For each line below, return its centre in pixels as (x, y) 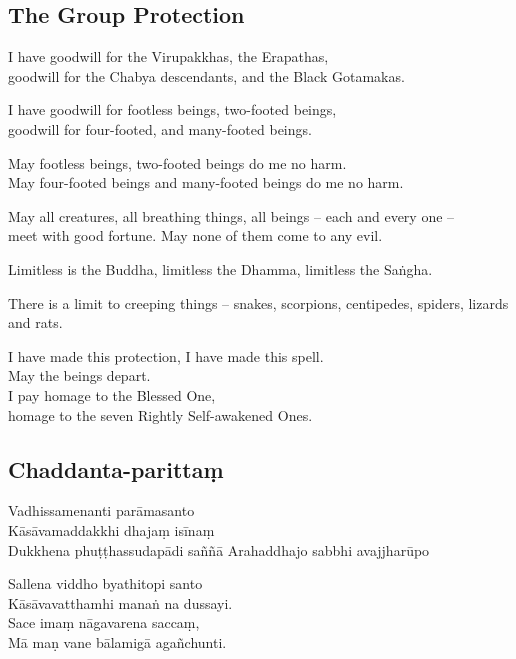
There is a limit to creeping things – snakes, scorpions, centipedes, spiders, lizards (258, 302)
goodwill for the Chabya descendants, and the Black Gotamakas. (206, 75)
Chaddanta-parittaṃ (116, 468)
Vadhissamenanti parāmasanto (101, 510)
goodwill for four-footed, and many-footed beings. (160, 128)
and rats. (35, 322)
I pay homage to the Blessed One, (112, 394)
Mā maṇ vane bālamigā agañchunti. (117, 641)
